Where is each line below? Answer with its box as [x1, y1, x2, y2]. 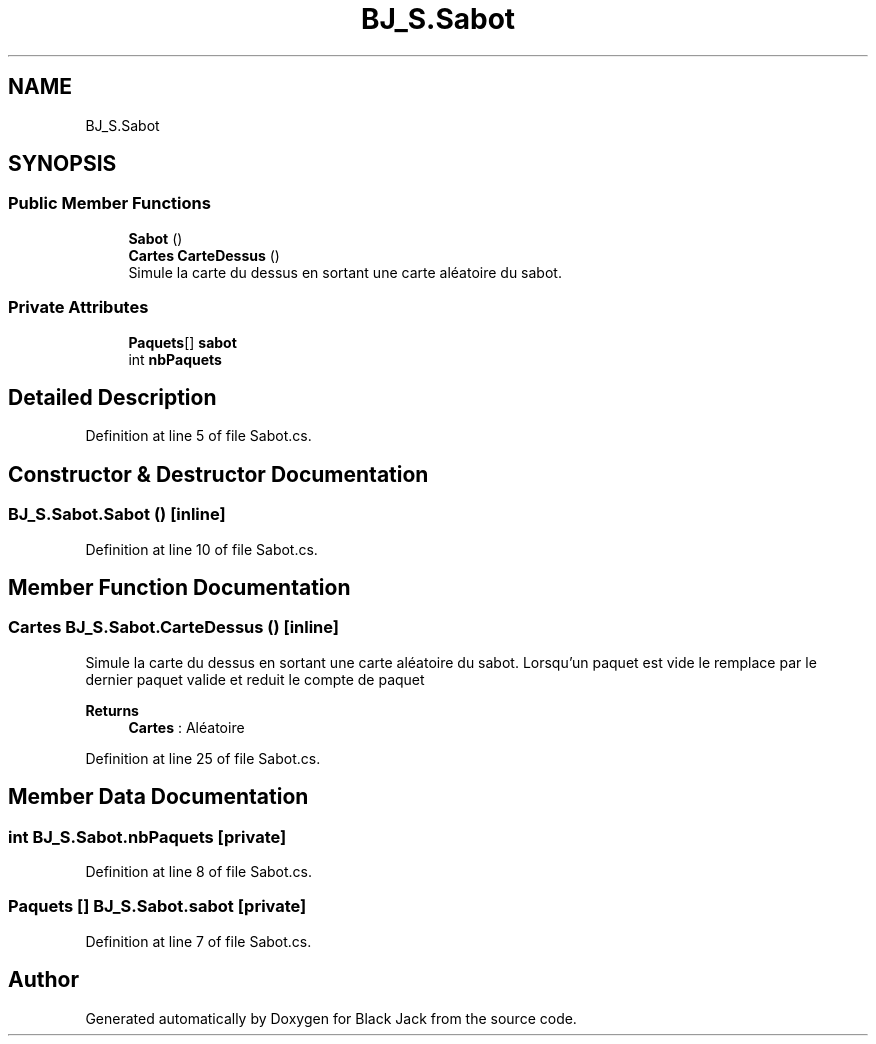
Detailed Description [8, 384, 217, 410]
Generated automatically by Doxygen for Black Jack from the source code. [85, 1009, 577, 1027]
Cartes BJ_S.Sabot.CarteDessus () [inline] [8, 617, 340, 638]
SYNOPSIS [8, 151, 117, 177]
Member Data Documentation [8, 784, 309, 810]
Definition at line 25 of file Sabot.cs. [85, 749, 321, 767]
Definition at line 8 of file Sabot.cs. [85, 863, 313, 881]
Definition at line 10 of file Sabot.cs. [85, 540, 318, 558]
